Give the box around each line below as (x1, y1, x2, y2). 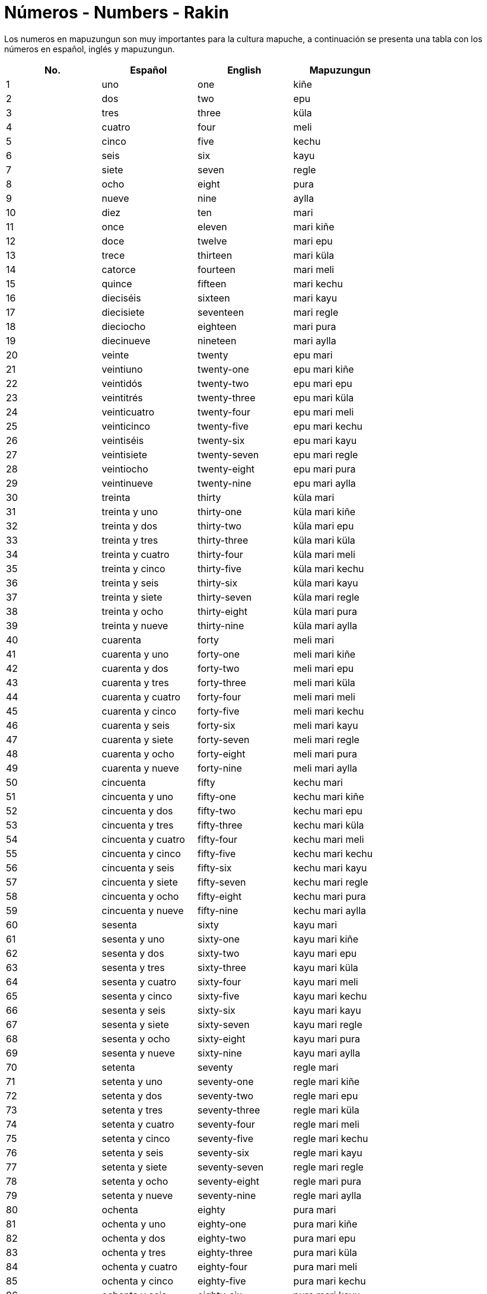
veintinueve (101, 477, 153, 489)
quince (101, 277, 132, 290)
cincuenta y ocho (101, 890, 179, 902)
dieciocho (101, 320, 146, 332)
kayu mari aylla (293, 1046, 361, 1059)
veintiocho (101, 462, 148, 475)
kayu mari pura (293, 1032, 360, 1045)
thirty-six (198, 576, 238, 589)
